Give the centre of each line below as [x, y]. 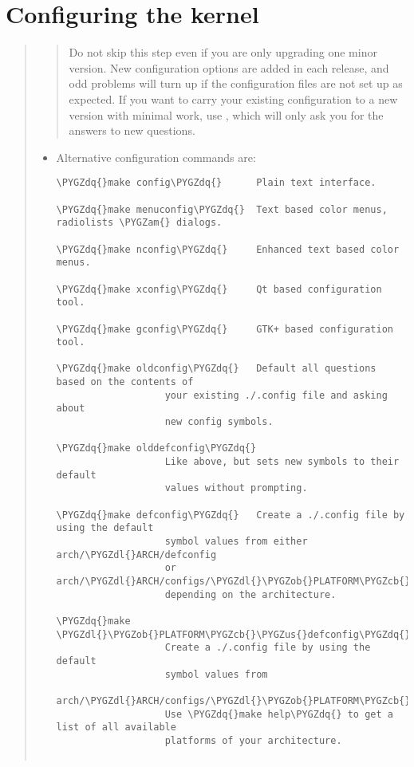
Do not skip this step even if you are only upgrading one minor [223, 52]
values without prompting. [236, 488]
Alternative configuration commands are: [156, 157]
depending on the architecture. [250, 594]
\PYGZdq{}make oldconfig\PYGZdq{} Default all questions [216, 369]
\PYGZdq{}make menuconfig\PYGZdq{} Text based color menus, [222, 209]
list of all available [116, 728]
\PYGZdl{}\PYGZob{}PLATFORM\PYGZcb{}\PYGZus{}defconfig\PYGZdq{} [233, 634]
